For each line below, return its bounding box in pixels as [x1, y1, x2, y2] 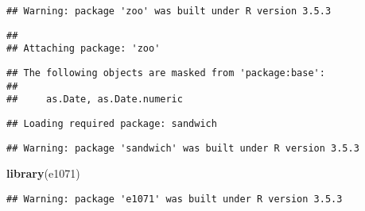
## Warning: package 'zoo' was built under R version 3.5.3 [6, 6, 332, 17]
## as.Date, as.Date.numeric [6, 94, 183, 105]
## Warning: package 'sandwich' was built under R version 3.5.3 [6, 142, 359, 154]
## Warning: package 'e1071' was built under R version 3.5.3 [6, 193, 343, 205]
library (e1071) [6, 165, 80, 182]
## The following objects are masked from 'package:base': [6, 67, 325, 79]
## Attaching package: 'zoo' [6, 43, 161, 55]
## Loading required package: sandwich [6, 117, 217, 129]
